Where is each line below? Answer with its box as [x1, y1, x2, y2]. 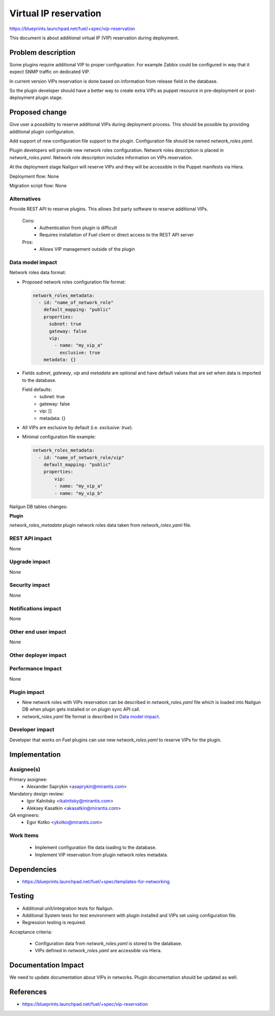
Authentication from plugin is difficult [39, 225, 117, 231]
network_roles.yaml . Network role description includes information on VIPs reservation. [9, 154, 193, 160]
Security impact [9, 582, 50, 589]
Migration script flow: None [9, 183, 67, 189]
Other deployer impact [9, 651, 67, 659]
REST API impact [9, 535, 52, 542]
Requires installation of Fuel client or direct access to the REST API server [39, 232, 194, 238]
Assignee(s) [9, 766, 41, 773]
